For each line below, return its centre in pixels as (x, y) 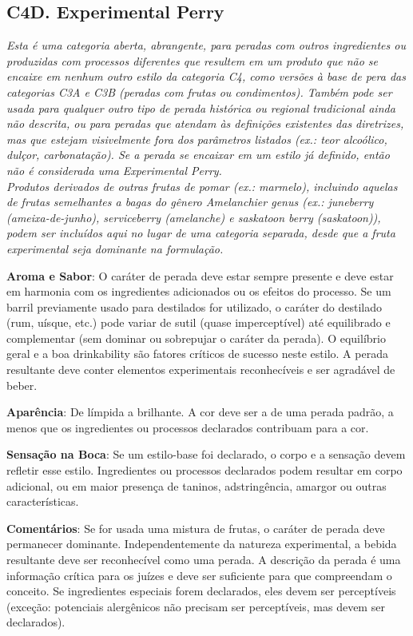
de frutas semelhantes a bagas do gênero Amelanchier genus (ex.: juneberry (190, 202)
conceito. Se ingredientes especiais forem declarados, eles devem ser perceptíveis (201, 591)
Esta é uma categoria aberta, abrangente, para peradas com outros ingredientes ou (206, 45)
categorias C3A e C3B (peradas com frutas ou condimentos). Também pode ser (199, 91)
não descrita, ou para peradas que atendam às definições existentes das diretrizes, (205, 123)
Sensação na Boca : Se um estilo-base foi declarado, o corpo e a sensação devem (206, 454)
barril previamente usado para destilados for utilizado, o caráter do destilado (195, 306)
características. (43, 501)
